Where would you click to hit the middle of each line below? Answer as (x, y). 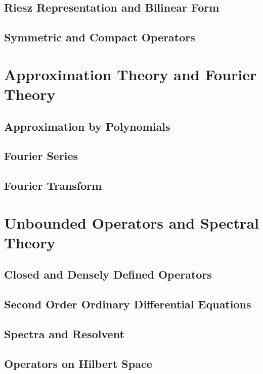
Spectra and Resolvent (64, 333)
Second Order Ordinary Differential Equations (128, 304)
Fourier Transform (53, 185)
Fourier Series (41, 156)
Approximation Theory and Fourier (130, 74)
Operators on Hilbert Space (78, 363)
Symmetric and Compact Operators (100, 37)
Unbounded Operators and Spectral (131, 222)
